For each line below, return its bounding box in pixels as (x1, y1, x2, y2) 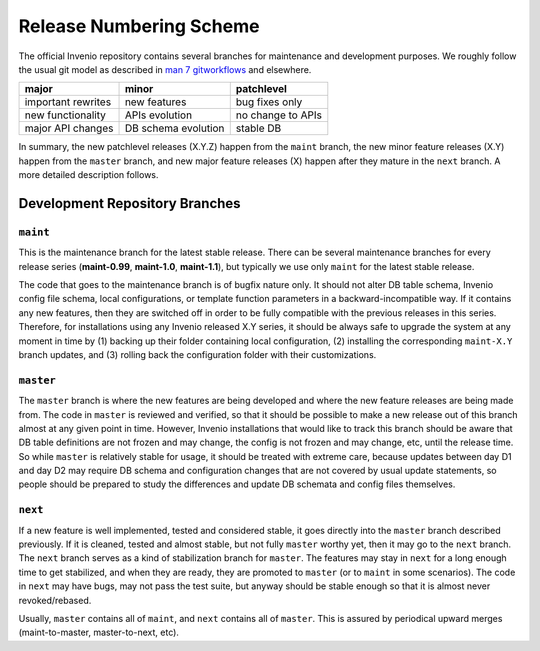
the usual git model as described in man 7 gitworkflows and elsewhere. (18, 63, 312, 75)
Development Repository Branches (18, 195, 241, 212)
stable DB (235, 121, 282, 135)
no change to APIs (235, 108, 322, 122)
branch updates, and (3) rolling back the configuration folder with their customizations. (18, 349, 377, 360)
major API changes (24, 121, 114, 135)
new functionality (24, 108, 107, 122)
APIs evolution (124, 108, 193, 122)
